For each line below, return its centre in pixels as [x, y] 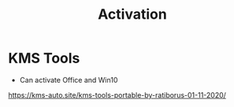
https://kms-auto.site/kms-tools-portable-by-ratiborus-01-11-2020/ [117, 95]
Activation [132, 14]
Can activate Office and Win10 [69, 80]
